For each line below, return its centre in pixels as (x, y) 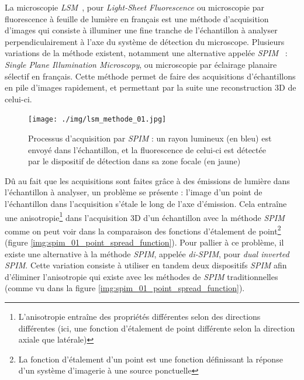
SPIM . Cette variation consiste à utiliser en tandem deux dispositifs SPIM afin (146, 265)
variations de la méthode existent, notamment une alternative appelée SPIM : (146, 53)
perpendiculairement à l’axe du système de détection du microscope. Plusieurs (145, 41)
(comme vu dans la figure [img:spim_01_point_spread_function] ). (125, 288)
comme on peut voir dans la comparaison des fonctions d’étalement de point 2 (143, 230)
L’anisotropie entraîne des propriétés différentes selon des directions (139, 317)
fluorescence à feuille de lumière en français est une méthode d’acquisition (137, 18)
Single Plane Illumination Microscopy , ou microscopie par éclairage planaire (141, 64)
